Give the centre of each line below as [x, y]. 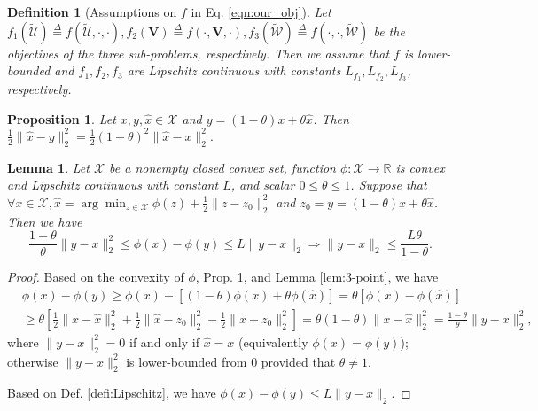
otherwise [33, 361]
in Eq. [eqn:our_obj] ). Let [261, 12]
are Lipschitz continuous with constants [234, 70]
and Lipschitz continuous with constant [113, 185]
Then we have [45, 221]
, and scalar [263, 185]
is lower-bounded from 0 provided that [231, 361]
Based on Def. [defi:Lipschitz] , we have [112, 393]
